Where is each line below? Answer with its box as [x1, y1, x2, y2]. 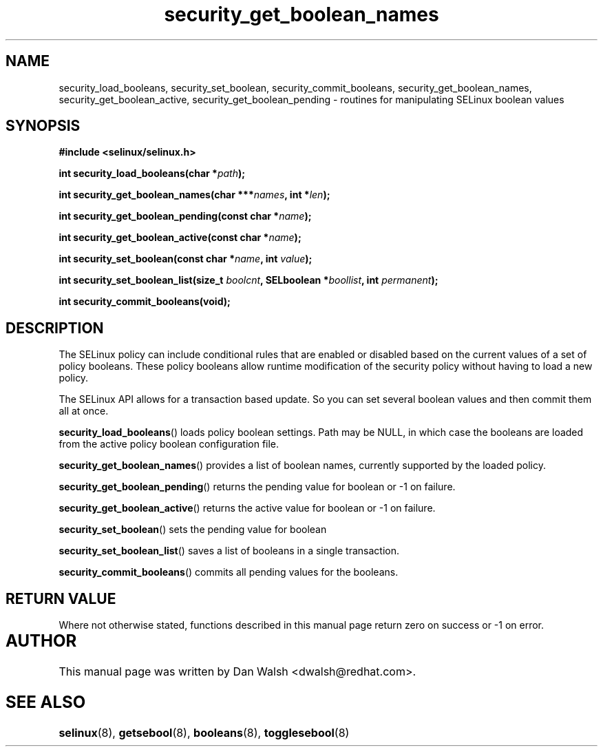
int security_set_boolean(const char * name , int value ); [59, 253, 313, 265]
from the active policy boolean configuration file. [59, 438, 279, 450]
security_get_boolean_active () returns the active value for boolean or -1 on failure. [59, 502, 436, 514]
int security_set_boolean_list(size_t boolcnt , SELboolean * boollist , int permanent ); [59, 274, 438, 286]
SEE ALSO [6, 691, 86, 712]
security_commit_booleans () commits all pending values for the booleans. [59, 566, 399, 578]
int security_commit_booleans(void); [59, 295, 231, 308]
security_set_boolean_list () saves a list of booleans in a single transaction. [59, 545, 399, 557]
